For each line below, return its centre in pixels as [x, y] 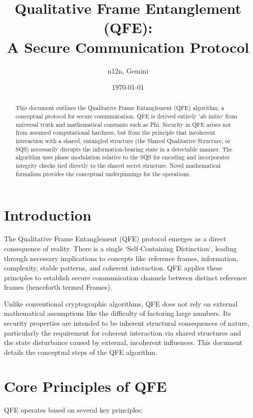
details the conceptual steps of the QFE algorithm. [80, 352]
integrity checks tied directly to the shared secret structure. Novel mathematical [118, 166]
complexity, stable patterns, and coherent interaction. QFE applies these [113, 268]
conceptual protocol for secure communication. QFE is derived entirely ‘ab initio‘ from [126, 116]
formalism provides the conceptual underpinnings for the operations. [103, 173]
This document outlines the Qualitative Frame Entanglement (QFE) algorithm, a [120, 108]
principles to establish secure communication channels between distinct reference [125, 277]
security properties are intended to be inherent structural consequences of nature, [127, 323]
